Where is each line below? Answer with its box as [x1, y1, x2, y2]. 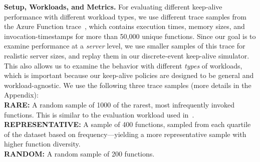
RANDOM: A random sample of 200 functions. [4, 148, 155, 158]
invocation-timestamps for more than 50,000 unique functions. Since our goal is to [4, 30, 256, 41]
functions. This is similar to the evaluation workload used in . [4, 109, 194, 119]
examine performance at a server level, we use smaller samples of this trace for [4, 40, 245, 51]
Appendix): [4, 89, 39, 100]
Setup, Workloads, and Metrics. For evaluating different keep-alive [4, 1, 222, 11]
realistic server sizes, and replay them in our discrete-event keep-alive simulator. [4, 50, 249, 60]
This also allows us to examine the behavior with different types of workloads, [4, 60, 242, 70]
